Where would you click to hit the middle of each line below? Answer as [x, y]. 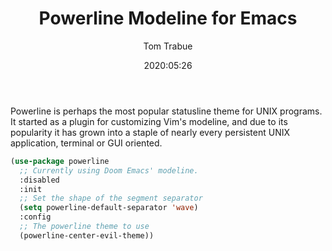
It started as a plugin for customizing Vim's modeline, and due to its [149, 121]
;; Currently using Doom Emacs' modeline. [109, 170]
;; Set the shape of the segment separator [111, 198]
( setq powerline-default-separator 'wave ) [109, 208]
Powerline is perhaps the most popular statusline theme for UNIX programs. [166, 111]
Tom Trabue [168, 46]
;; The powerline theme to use [84, 227]
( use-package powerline [60, 161]
